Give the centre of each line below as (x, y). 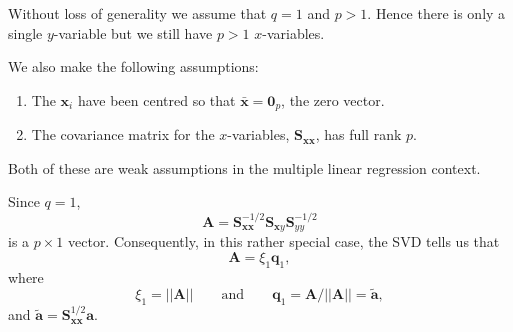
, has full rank (358, 134)
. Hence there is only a (436, 13)
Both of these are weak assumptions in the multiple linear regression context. (244, 167)
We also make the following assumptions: (133, 66)
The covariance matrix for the (123, 134)
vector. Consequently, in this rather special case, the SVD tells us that (284, 241)
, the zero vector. (333, 99)
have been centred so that (156, 99)
